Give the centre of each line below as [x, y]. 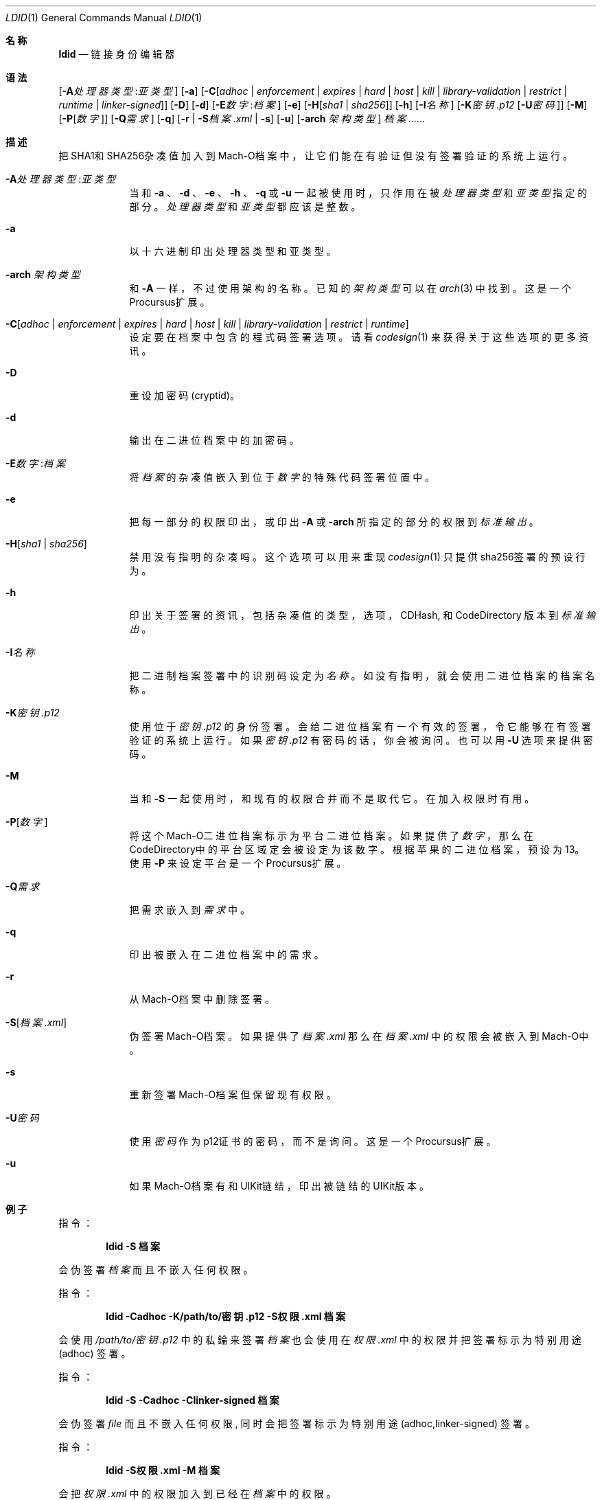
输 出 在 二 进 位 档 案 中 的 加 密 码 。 [214, 440]
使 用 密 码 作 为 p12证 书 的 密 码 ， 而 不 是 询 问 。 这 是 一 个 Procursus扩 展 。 [313, 1141]
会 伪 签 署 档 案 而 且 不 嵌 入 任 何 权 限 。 [156, 1270]
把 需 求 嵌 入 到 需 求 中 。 [190, 910]
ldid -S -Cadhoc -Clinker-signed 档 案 [193, 1400]
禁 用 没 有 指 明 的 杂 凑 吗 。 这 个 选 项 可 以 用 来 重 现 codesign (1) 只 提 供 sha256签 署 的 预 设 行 [357, 557]
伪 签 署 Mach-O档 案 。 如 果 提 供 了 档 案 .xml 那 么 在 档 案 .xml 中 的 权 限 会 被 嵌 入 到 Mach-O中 [359, 1036]
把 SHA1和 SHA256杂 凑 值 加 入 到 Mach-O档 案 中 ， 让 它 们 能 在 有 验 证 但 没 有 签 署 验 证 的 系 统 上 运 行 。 [316, 156]
